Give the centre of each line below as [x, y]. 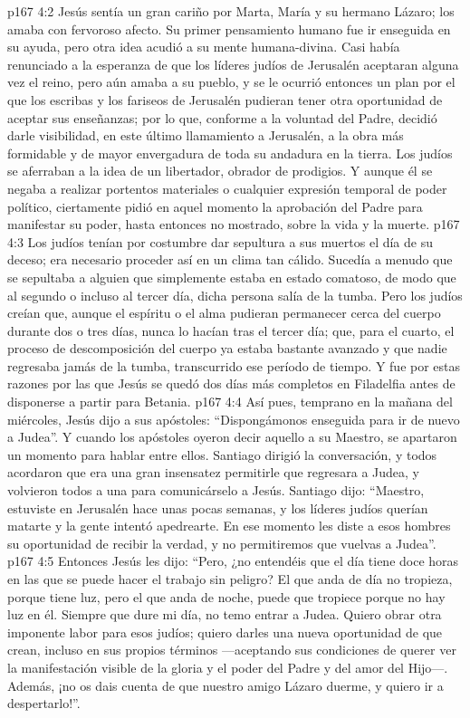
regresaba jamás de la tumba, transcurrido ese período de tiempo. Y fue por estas [234, 365]
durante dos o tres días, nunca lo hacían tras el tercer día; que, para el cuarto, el [231, 330]
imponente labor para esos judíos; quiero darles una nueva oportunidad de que [225, 632]
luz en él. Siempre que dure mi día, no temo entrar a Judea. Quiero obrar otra [225, 614]
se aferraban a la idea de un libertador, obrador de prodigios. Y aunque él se [220, 171]
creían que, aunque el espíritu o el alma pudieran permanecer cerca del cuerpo [224, 313]
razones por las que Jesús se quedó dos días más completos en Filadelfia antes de [231, 383]
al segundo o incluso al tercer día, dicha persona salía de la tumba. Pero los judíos [235, 295]
